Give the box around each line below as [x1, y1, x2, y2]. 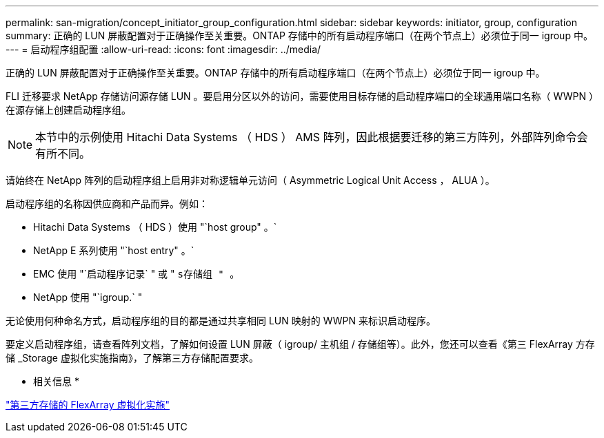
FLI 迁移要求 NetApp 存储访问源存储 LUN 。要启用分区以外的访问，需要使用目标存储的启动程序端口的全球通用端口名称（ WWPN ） [6, 90, 598, 102]
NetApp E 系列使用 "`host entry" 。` [33, 244, 194, 256]
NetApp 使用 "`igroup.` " [33, 291, 143, 303]
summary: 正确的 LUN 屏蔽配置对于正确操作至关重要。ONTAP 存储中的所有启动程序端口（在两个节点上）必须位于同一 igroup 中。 [6, 30, 593, 41]
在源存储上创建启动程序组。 [6, 104, 131, 116]
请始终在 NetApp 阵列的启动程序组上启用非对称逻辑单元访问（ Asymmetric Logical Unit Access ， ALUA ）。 [6, 174, 495, 186]
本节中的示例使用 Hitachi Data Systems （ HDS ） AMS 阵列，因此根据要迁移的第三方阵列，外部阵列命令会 [35, 130, 588, 144]
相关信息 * [33, 375, 79, 387]
